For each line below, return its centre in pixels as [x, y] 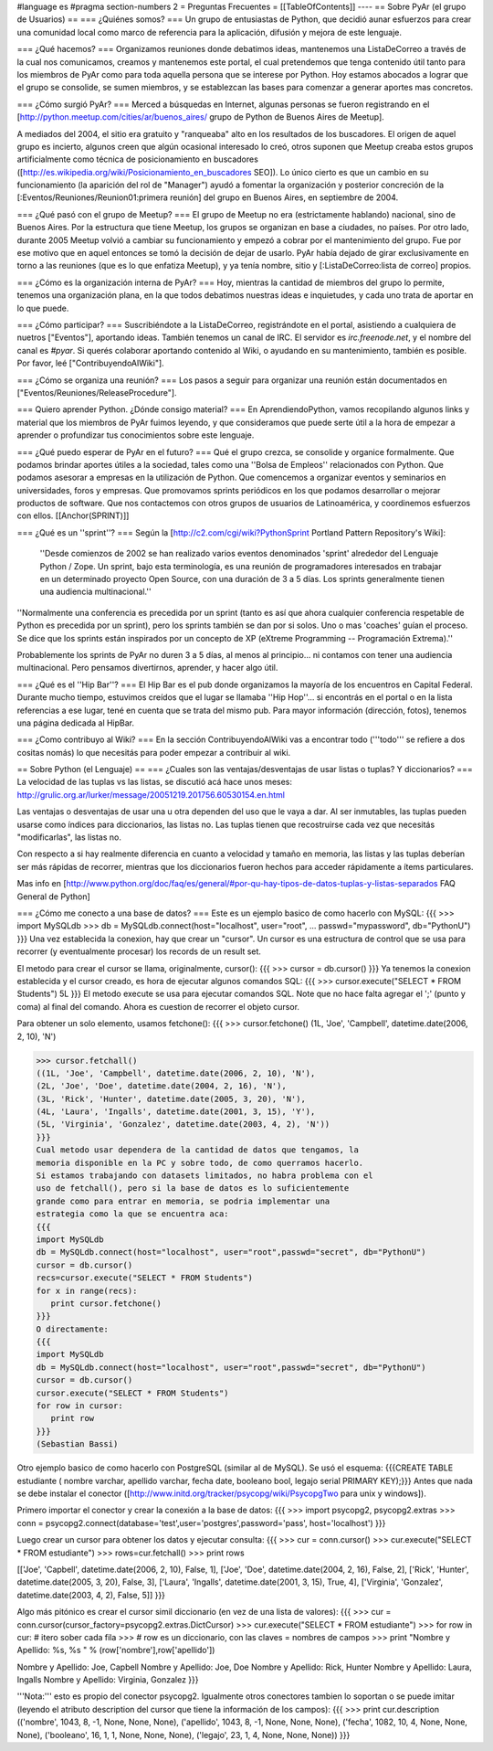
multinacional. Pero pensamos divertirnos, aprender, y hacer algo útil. [147, 668]
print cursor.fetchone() [106, 1303]
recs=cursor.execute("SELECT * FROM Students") [144, 1278]
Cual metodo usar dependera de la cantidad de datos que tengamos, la [198, 1150]
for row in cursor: [79, 1406]
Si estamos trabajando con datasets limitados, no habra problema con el [205, 1176]
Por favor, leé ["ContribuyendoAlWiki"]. [90, 363]
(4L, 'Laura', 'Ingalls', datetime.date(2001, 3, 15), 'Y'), [176, 1112]
